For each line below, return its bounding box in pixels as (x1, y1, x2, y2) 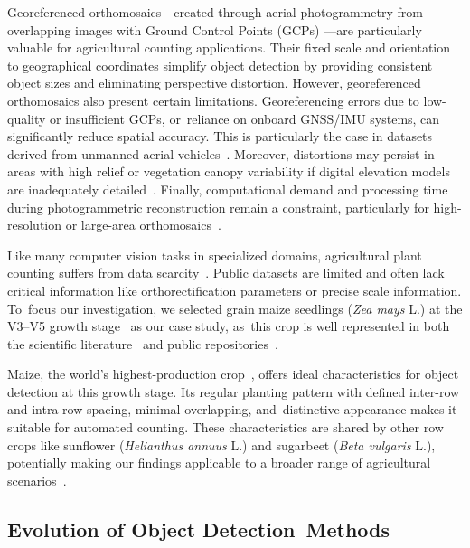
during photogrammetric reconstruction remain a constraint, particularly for (7, 197, 429, 216)
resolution (7, 215, 62, 234)
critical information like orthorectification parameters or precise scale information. (7, 280, 462, 299)
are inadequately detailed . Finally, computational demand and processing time (7, 179, 448, 198)
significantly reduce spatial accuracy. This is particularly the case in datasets (7, 127, 433, 146)
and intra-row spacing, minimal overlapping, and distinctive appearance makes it (7, 400, 457, 419)
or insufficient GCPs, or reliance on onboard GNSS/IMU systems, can (50, 109, 440, 128)
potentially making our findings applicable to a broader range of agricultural (7, 453, 431, 472)
